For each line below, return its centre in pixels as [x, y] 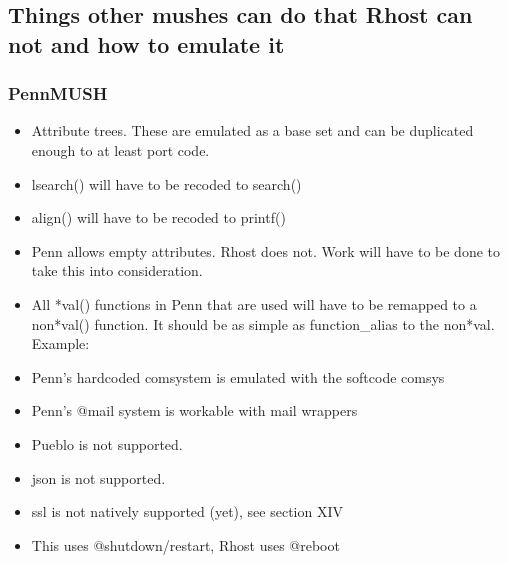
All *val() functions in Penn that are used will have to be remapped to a [254, 303]
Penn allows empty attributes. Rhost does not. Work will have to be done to [266, 250]
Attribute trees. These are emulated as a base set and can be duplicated [252, 130]
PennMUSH [58, 93]
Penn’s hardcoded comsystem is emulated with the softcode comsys [238, 376]
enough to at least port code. [120, 149]
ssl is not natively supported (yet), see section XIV [187, 511]
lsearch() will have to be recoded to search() [166, 183]
